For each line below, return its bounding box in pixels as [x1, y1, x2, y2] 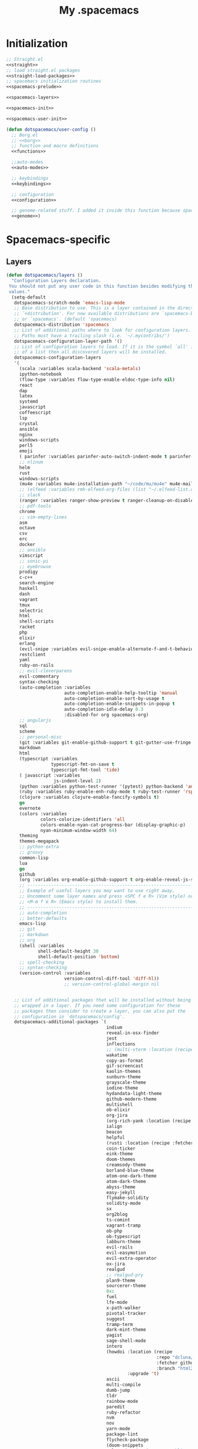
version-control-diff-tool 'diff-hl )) [64, 976, 160, 982]
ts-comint [106, 1217, 131, 1223]
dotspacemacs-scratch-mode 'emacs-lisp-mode [14, 300, 126, 306]
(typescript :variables [19, 756, 78, 762]
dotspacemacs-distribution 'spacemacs [14, 322, 110, 328]
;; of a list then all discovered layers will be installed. [14, 349, 167, 355]
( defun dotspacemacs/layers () [6, 273, 83, 278]
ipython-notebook [19, 371, 62, 377]
